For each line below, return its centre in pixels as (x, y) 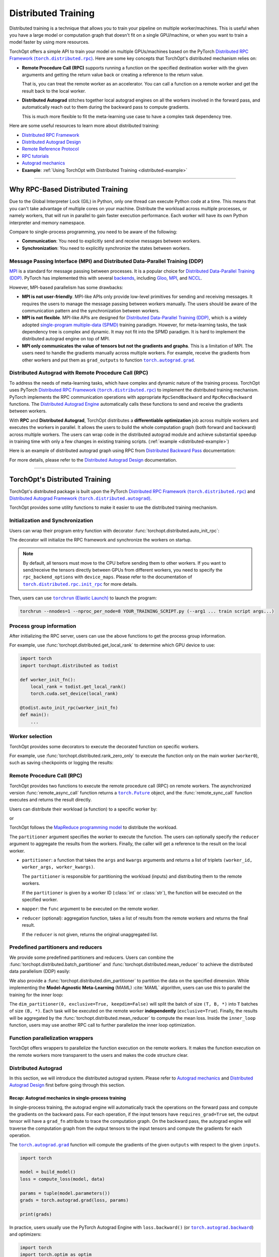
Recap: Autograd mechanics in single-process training (68, 1098)
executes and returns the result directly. (51, 800)
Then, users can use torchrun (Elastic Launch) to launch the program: (83, 598)
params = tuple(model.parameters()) (65, 1193)
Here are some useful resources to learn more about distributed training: (84, 126)
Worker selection (31, 737)
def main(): (35, 715)
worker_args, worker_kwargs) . (58, 867)
